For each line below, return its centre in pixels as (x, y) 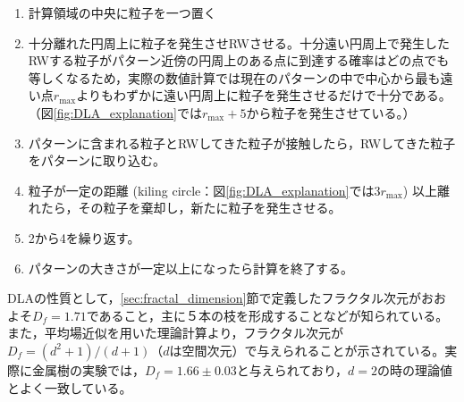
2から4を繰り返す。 (84, 237)
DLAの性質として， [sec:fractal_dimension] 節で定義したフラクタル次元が (214, 298)
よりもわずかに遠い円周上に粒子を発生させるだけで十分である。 (264, 95)
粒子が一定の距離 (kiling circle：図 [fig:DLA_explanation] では (201, 190)
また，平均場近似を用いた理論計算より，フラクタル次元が (175, 333)
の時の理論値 (414, 369)
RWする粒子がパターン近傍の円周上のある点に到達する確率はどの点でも (239, 60)
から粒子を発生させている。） (331, 112)
